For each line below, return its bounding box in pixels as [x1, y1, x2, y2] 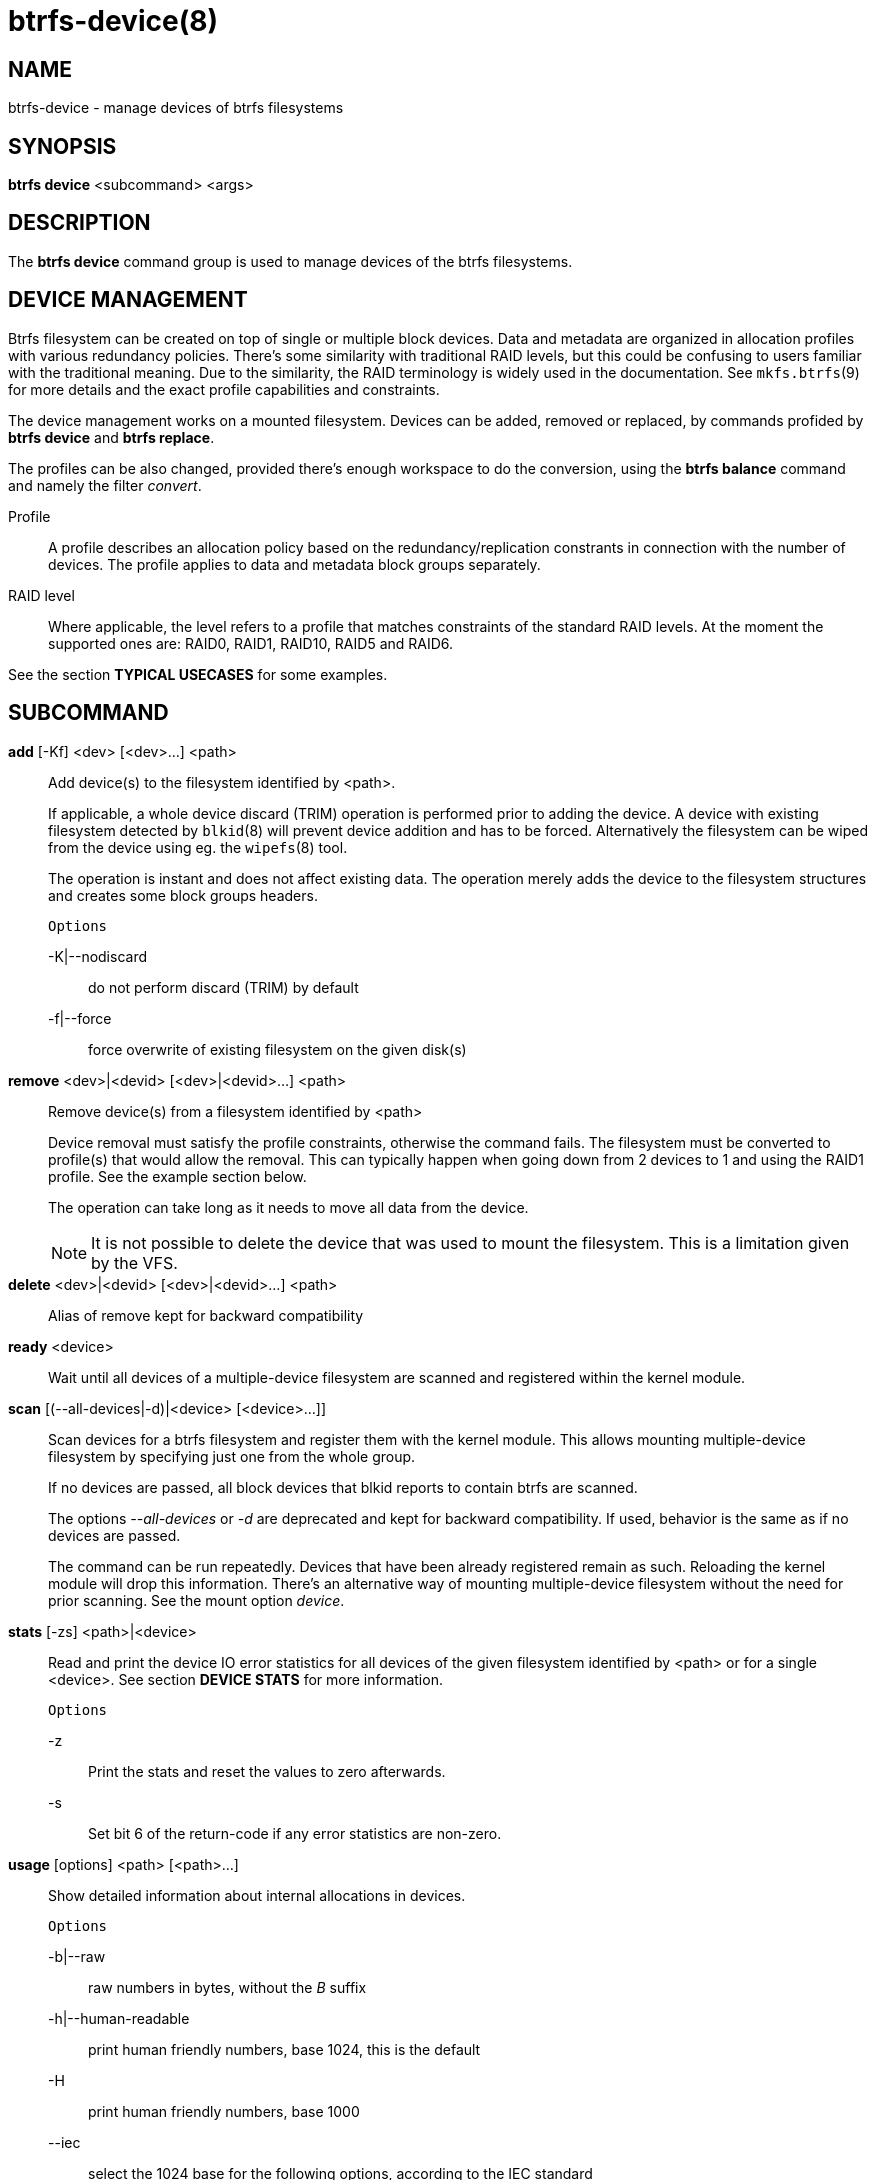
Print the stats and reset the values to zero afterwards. [88, 1762, 446, 1780]
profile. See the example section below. [48, 1167, 307, 1185]
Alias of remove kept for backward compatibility [48, 1306, 364, 1324]
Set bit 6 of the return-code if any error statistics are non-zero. [88, 1824, 502, 1842]
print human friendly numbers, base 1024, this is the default [88, 2040, 481, 2058]
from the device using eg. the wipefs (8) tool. [48, 838, 348, 856]
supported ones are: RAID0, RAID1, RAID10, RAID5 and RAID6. [48, 634, 454, 652]
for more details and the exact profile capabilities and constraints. [8, 380, 440, 398]
